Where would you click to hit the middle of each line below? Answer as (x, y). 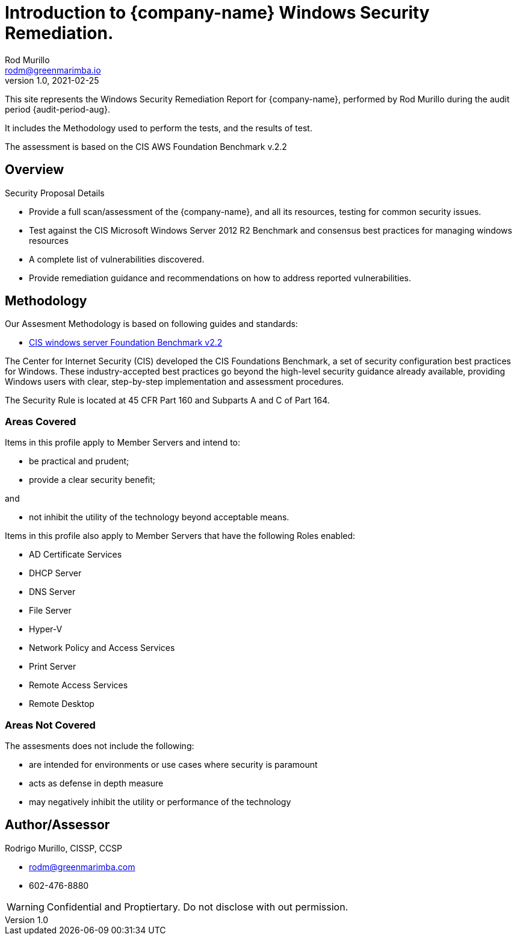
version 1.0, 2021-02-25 (52, 80)
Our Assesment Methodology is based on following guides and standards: (151, 324)
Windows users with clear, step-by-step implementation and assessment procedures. (175, 382)
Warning (26, 907)
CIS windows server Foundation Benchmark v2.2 (126, 343)
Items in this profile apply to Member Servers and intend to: (123, 443)
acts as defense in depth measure (96, 783)
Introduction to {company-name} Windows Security (217, 13)
